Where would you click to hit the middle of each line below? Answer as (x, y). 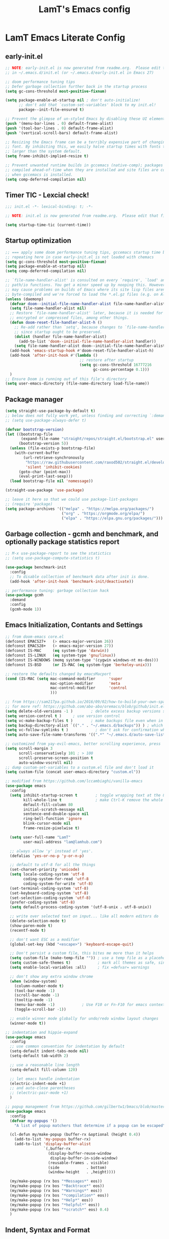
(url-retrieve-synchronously (54, 458)
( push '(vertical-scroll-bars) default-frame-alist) (62, 133)
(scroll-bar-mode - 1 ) (37, 995)
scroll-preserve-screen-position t (56, 758)
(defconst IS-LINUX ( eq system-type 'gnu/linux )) (60, 655)
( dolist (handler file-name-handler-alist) (61, 337)
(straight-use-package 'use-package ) (45, 490)
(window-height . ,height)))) (82, 1172)
